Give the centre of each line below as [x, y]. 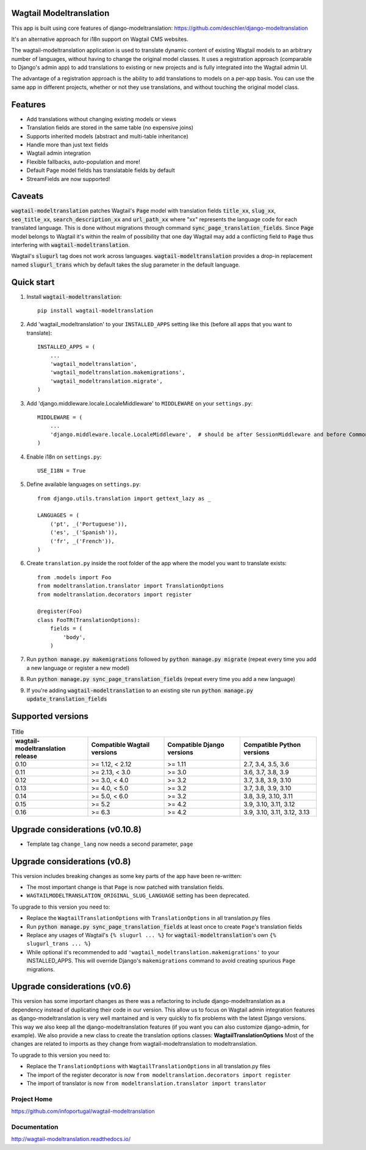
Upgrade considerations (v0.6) [71, 987]
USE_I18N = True [62, 470]
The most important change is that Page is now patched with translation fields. [125, 887]
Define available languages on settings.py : [84, 484]
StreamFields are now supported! [68, 179]
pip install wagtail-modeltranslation [95, 311]
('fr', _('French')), [82, 541]
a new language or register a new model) [78, 668]
